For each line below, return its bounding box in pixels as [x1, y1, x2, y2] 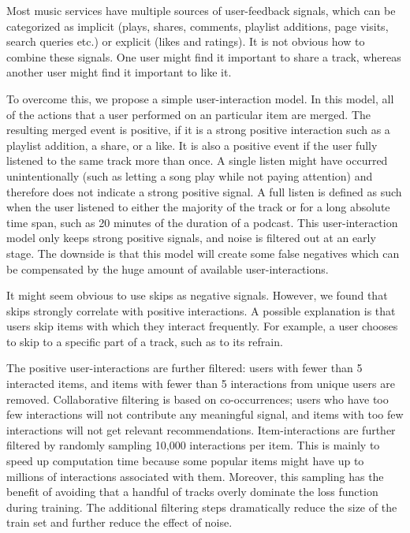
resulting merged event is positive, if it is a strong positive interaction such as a [6, 121, 390, 138]
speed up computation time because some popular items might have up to [6, 453, 364, 469]
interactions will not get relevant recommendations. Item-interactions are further [6, 421, 396, 438]
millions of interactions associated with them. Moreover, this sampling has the [6, 468, 384, 484]
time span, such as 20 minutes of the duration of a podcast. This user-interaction [6, 214, 398, 230]
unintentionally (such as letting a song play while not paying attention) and [6, 167, 373, 184]
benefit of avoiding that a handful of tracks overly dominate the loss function [6, 483, 378, 500]
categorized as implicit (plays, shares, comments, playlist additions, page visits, [6, 17, 389, 34]
